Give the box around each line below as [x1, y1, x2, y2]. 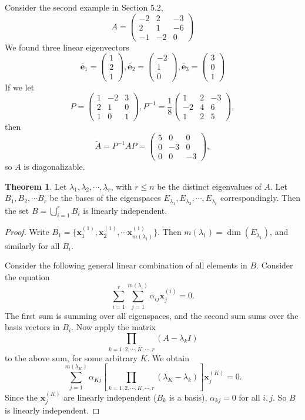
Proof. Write [5, 226, 49, 238]
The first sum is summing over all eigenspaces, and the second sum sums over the [5, 309, 299, 321]
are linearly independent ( [63, 391, 157, 403]
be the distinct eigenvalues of [157, 180, 262, 192]
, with [110, 180, 132, 192]
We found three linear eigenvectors [5, 41, 129, 53]
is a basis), [169, 391, 207, 403]
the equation [5, 270, 50, 283]
